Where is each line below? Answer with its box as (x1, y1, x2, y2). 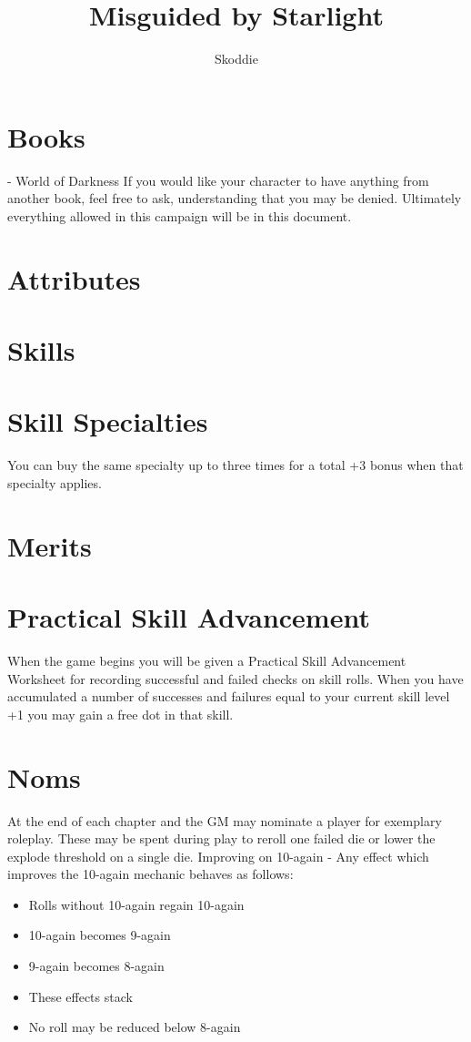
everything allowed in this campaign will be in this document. (7, 206, 352, 225)
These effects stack (28, 986, 133, 1006)
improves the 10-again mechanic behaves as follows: (7, 864, 294, 884)
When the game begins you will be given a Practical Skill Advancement (7, 651, 406, 669)
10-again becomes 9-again (28, 925, 171, 945)
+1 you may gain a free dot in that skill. (7, 704, 234, 723)
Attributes (7, 260, 141, 297)
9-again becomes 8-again (28, 956, 165, 976)
